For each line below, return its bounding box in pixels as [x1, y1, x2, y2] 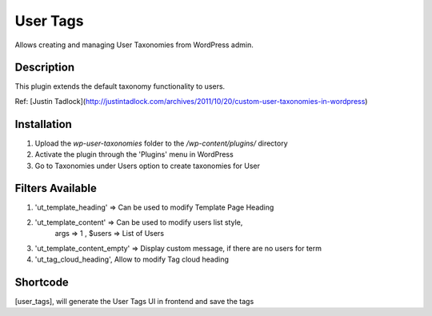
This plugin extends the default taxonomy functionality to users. [14, 82, 226, 91]
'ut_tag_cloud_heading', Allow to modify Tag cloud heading [34, 254, 230, 264]
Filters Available [14, 182, 98, 195]
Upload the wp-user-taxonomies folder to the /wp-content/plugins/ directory [34, 138, 288, 148]
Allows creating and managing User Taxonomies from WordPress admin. [14, 40, 254, 50]
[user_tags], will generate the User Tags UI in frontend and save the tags [14, 296, 254, 306]
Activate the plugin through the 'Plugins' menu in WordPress [34, 150, 234, 159]
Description [14, 61, 75, 74]
